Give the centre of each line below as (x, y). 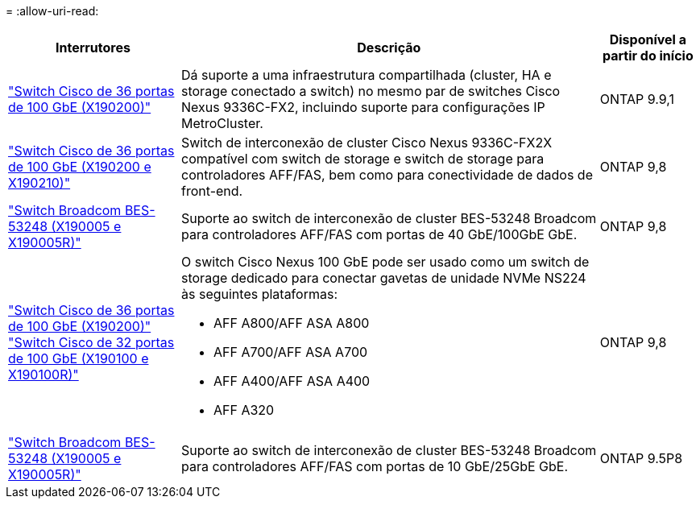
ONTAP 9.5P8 (641, 458)
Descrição (389, 48)
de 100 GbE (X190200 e (80, 167)
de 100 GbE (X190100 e (79, 358)
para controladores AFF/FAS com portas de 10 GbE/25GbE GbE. (375, 466)
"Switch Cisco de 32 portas (91, 342)
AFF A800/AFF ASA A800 (292, 323)
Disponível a (648, 39)
